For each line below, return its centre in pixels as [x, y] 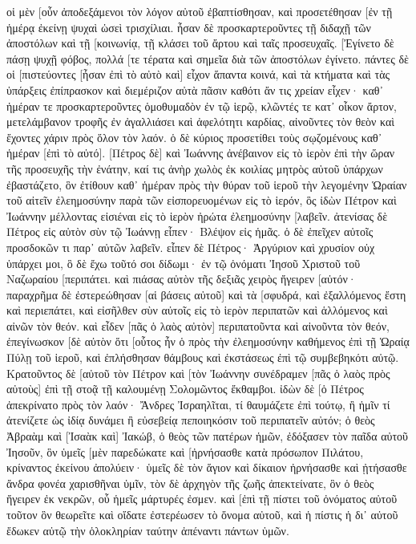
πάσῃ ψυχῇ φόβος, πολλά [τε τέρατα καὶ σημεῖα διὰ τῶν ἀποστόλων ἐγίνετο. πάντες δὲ [208, 58]
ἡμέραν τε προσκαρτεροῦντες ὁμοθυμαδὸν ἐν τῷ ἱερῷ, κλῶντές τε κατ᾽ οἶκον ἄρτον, [202, 106]
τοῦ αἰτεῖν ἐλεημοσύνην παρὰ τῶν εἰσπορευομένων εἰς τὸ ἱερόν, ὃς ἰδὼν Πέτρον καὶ [202, 200]
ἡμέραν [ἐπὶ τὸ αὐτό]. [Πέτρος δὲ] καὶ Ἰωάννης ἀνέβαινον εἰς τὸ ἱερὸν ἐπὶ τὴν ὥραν [201, 153]
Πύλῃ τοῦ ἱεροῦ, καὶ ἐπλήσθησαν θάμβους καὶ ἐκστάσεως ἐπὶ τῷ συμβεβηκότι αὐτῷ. [203, 357]
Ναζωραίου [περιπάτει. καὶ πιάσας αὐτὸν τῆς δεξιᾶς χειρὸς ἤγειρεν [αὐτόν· [182, 279]
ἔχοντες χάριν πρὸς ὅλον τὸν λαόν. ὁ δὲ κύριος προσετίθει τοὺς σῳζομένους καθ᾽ [194, 137]
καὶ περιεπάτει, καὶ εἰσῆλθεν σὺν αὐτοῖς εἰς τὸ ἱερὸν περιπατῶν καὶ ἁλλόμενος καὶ [197, 310]
